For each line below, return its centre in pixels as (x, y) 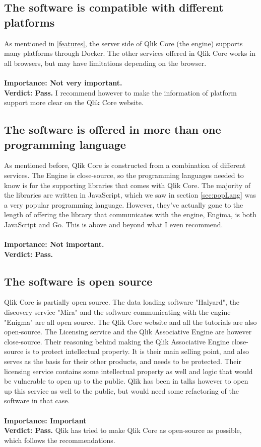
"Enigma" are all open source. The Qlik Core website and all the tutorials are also (130, 322)
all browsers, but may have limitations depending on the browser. (105, 63)
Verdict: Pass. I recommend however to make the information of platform (120, 92)
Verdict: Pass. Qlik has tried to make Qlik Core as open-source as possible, (123, 430)
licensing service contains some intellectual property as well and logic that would (128, 371)
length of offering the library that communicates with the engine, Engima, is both (130, 214)
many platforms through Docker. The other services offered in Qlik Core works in (130, 53)
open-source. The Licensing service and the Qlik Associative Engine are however (128, 332)
